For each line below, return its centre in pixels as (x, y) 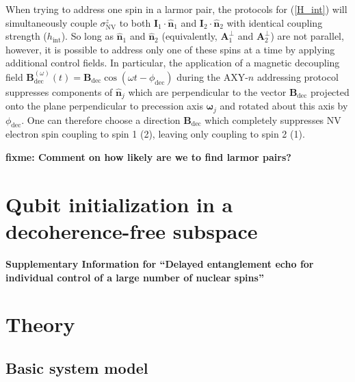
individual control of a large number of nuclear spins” (135, 277)
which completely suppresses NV (273, 119)
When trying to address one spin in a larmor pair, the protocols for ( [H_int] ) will (176, 9)
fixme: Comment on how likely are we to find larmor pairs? (148, 157)
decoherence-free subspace (132, 231)
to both (135, 22)
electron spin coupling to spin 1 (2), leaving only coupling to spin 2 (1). (155, 134)
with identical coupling (275, 22)
